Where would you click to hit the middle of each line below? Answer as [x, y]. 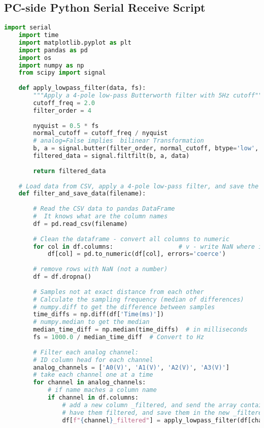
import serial [28, 28]
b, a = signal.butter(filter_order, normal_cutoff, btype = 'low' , [146, 149]
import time [39, 35]
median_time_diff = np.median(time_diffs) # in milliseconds [140, 330]
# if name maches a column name [102, 390]
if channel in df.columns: [93, 398]
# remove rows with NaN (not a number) [101, 269]
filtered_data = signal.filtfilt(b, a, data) [111, 156]
